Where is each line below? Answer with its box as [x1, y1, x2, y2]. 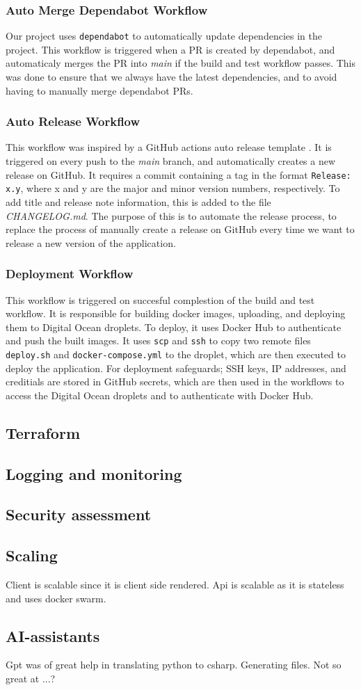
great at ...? [6, 671, 56, 685]
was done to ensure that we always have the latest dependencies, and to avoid [6, 70, 337, 84]
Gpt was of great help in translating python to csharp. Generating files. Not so [6, 657, 342, 672]
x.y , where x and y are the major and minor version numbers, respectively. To [6, 181, 340, 195]
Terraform [6, 422, 81, 443]
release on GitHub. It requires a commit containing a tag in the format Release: [6, 167, 351, 182]
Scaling [6, 545, 58, 566]
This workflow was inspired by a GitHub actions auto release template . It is [6, 140, 332, 154]
